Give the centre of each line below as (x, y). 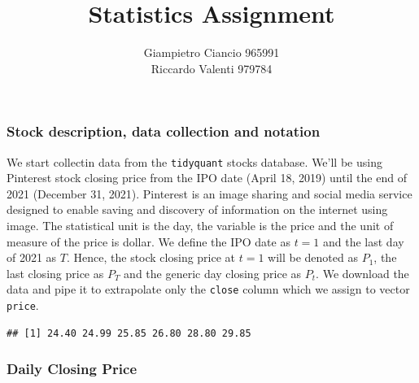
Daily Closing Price (72, 369)
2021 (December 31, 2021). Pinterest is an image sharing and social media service (209, 193)
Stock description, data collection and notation (164, 131)
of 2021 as (32, 257)
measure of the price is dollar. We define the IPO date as (148, 241)
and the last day (364, 241)
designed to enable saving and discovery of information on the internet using (197, 209)
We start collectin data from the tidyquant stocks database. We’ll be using (194, 161)
